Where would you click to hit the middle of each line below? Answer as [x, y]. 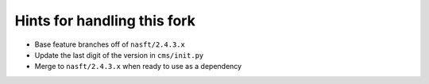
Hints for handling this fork [105, 21]
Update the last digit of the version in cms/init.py [119, 55]
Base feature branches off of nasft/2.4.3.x [110, 44]
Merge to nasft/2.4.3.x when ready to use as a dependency [138, 67]
